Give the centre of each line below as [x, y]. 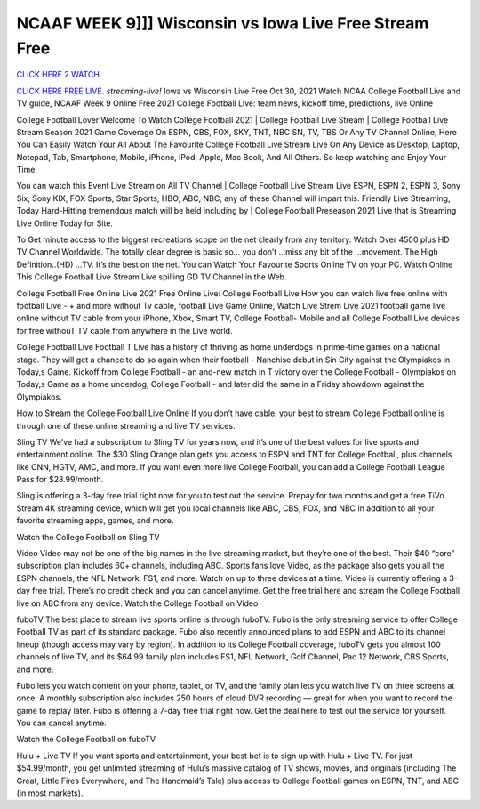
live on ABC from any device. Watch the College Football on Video [137, 603]
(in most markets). [50, 793]
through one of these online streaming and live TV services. [126, 425]
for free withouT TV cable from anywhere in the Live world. [124, 330]
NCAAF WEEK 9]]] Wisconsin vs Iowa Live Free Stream [223, 23]
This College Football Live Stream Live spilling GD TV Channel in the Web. [152, 277]
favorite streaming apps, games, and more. [95, 521]
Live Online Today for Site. [64, 223]
